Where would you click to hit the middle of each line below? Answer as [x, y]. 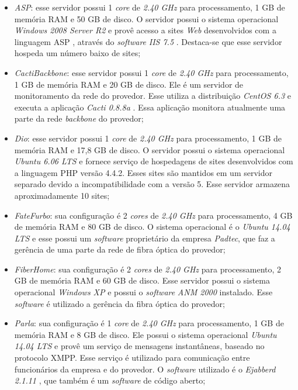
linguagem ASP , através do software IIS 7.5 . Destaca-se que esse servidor [148, 41]
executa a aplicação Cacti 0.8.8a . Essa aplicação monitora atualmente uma [150, 107]
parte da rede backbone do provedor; [79, 118]
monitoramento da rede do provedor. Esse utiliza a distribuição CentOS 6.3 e [153, 96]
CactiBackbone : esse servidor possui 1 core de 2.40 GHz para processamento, [151, 72]
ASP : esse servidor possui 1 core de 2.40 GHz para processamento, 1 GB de [150, 7]
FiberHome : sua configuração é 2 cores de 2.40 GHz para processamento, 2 [148, 269]
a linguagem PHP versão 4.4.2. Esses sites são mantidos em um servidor [143, 172]
